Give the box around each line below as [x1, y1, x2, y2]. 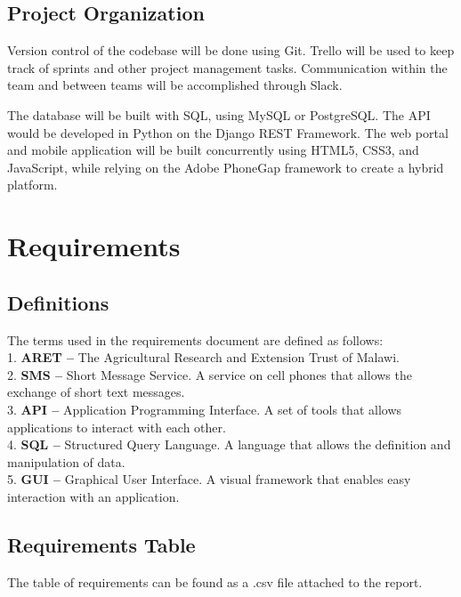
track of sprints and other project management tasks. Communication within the [7, 58, 448, 77]
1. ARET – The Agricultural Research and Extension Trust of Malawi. [7, 348, 400, 367]
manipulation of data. [7, 452, 125, 471]
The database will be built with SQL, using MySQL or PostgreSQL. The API [7, 105, 431, 124]
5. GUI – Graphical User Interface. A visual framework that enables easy [7, 470, 411, 488]
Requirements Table [7, 530, 196, 558]
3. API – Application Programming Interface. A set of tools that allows [7, 399, 402, 418]
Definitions [7, 288, 109, 316]
